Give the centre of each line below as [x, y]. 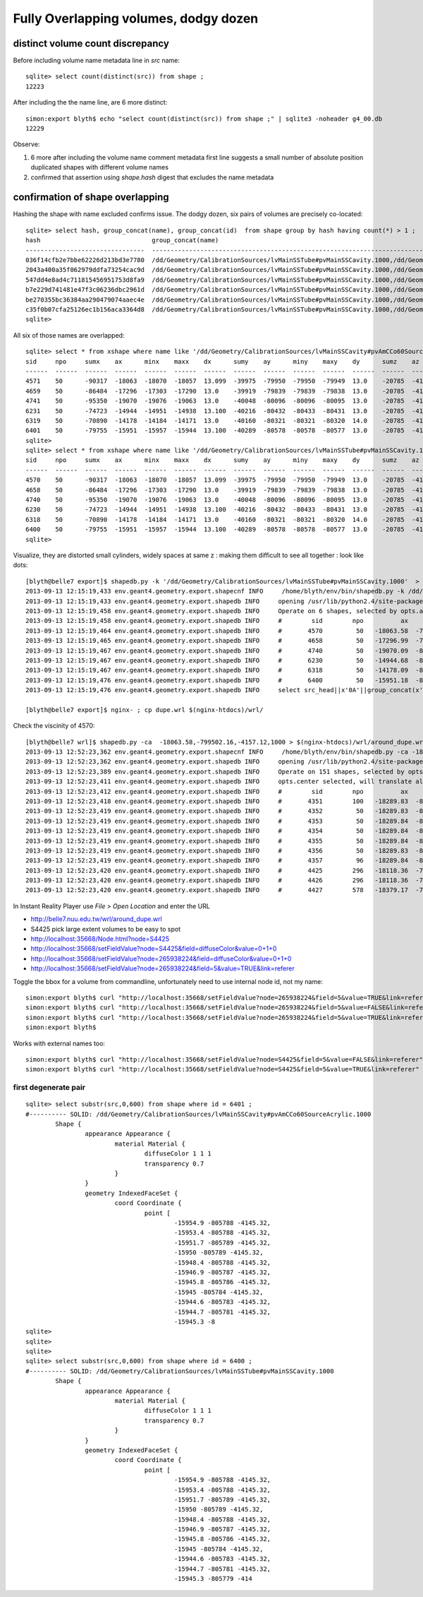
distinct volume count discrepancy [91, 43]
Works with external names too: [59, 1043]
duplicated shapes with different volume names [100, 167]
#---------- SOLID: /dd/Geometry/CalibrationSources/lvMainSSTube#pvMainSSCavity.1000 [180, 1371]
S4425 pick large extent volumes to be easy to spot [106, 929]
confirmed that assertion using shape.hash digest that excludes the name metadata [152, 177]
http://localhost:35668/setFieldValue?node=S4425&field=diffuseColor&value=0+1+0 [154, 949]
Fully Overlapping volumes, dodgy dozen [136, 18]
